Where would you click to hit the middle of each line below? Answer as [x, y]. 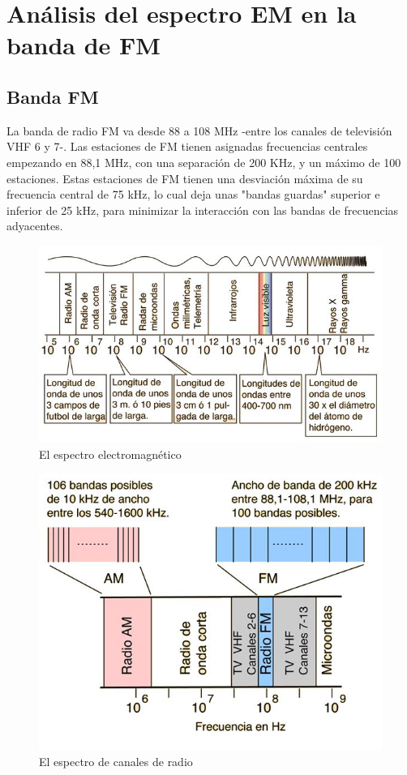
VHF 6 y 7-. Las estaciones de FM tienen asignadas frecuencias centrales [187, 146]
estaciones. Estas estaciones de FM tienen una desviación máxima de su [185, 178]
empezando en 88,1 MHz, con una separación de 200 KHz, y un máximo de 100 [204, 162]
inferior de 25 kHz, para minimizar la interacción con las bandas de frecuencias [203, 210]
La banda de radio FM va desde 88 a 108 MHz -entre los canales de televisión [199, 130]
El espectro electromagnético [110, 454]
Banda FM [53, 96]
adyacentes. [35, 226]
